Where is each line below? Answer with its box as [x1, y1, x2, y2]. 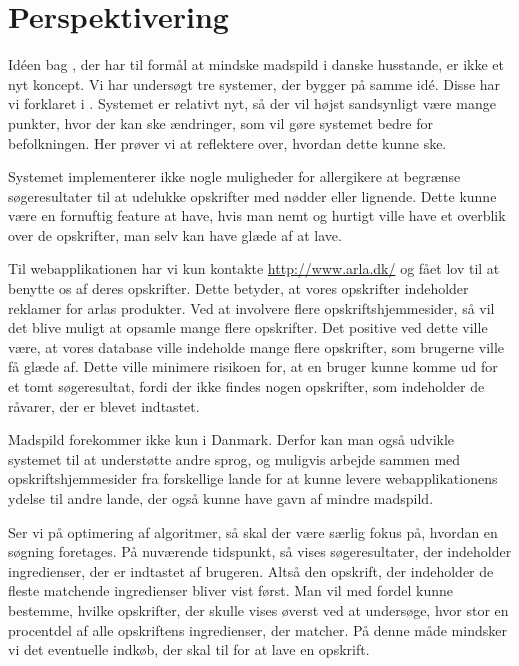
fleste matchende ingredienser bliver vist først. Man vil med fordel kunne [8, 580, 454, 601]
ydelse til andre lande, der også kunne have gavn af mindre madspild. [8, 488, 434, 508]
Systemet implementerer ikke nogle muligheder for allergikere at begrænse [8, 166, 461, 187]
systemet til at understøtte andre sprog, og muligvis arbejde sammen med [8, 448, 461, 469]
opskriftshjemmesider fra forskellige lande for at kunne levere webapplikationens [8, 468, 498, 489]
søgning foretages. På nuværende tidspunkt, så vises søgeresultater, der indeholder [8, 541, 512, 562]
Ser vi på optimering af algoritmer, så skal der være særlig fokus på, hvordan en [8, 521, 498, 542]
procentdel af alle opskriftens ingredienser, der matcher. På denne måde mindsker [8, 619, 507, 640]
